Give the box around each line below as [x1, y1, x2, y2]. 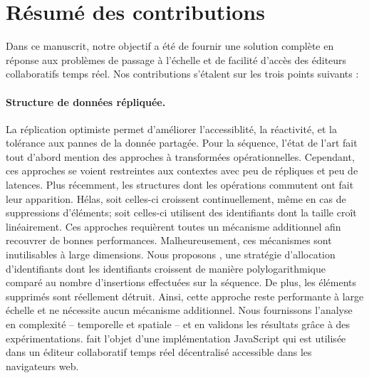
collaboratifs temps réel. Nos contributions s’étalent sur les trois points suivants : [6, 66, 359, 81]
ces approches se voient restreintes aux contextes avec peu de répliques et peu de [6, 163, 358, 178]
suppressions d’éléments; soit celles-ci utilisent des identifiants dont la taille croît [6, 205, 357, 220]
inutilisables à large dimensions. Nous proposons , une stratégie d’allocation [6, 247, 336, 262]
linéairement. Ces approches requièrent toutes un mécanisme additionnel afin [6, 219, 341, 233]
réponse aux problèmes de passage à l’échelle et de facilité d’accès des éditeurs [6, 52, 347, 67]
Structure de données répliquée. [6, 94, 166, 109]
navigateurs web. [6, 358, 79, 373]
